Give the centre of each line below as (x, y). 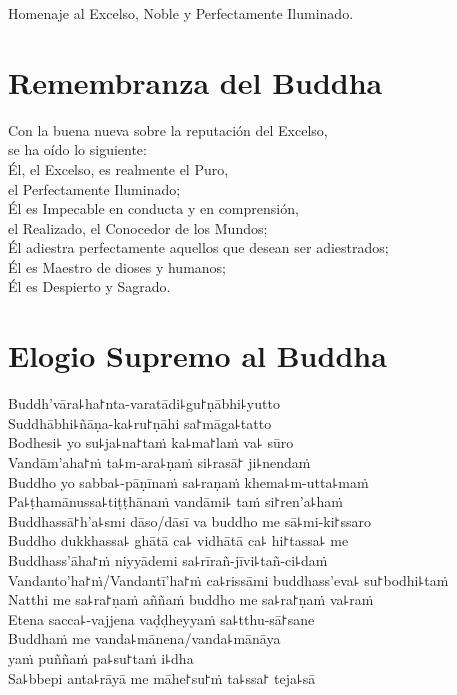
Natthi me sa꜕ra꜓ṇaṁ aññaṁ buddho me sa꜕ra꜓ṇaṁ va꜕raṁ (191, 599)
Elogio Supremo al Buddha (197, 355)
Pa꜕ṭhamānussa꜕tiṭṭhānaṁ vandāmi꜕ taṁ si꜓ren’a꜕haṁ (176, 501)
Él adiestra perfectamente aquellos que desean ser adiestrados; (198, 247)
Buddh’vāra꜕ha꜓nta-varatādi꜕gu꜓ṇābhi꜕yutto (144, 403)
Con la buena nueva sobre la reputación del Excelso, (168, 129)
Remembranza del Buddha (195, 81)
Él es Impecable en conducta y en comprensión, (153, 208)
